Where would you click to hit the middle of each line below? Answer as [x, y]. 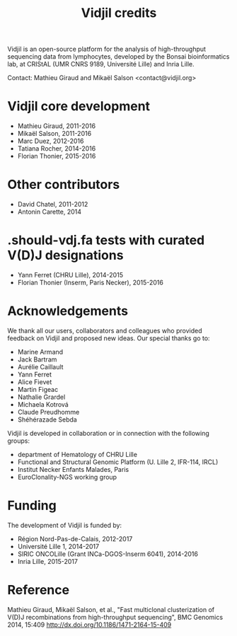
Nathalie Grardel [41, 397]
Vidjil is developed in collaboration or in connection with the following [109, 433]
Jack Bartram [37, 359]
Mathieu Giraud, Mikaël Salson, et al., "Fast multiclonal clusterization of [111, 609]
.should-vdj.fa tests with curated [106, 240]
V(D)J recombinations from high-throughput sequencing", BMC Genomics [115, 617]
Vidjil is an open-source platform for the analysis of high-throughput [107, 49]
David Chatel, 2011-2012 [53, 204]
